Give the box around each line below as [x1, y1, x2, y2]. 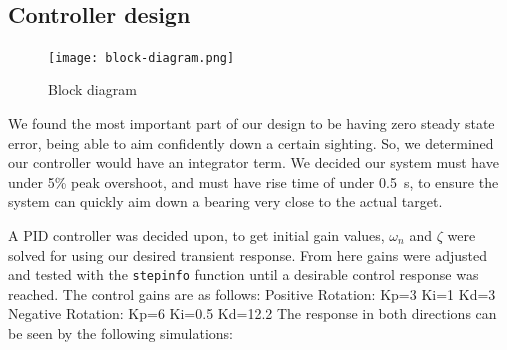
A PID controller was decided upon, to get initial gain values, [8, 225, 385, 246]
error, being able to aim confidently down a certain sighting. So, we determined [8, 132, 494, 153]
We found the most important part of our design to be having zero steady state [8, 113, 495, 134]
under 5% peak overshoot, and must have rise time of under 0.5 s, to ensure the [8, 171, 499, 192]
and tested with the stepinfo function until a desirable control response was [8, 264, 479, 285]
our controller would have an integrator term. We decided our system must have [8, 152, 499, 173]
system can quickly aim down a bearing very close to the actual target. [8, 191, 443, 212]
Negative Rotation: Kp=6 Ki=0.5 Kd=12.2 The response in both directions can [8, 303, 497, 324]
